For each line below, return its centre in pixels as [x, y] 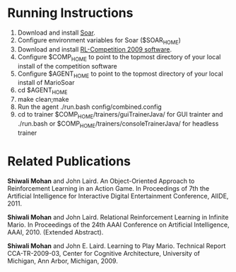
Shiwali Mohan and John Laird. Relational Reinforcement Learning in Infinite [118, 217]
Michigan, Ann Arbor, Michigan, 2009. [63, 261]
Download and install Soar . [56, 32]
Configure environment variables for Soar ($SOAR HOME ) [99, 41]
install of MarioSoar [46, 83]
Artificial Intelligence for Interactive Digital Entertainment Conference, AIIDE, [118, 196]
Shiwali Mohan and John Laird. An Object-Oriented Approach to [101, 181]
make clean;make [43, 100]
